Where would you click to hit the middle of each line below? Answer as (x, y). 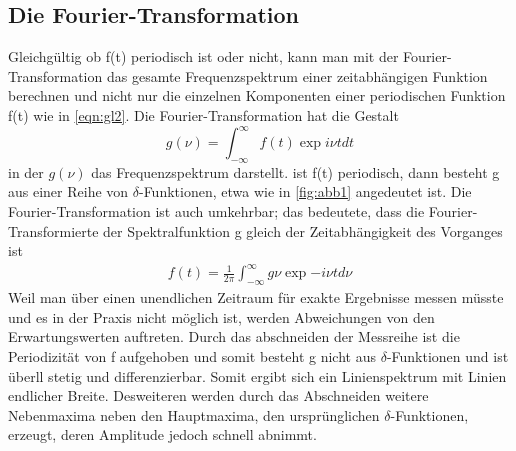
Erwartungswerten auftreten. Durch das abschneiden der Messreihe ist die (234, 336)
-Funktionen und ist (447, 355)
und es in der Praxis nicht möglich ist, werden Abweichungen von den (221, 316)
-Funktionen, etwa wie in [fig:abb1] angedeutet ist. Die (305, 191)
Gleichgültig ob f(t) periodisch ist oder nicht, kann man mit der (203, 56)
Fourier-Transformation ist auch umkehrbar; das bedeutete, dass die (216, 211)
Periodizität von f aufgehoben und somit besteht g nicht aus (192, 355)
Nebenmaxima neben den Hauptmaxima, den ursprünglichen (194, 414)
